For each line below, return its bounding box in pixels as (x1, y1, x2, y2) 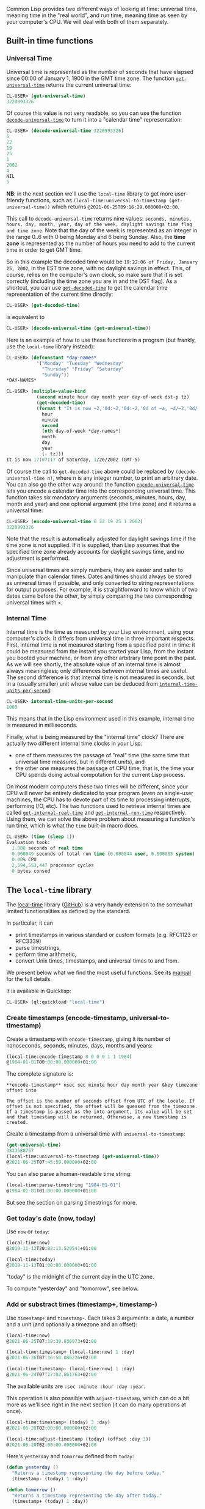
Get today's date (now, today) (6, 1214, 96, 1222)
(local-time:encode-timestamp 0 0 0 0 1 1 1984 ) (6, 1054, 132, 1060)
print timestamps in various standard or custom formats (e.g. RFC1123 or (15, 931, 198, 939)
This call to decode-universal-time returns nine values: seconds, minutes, (6, 215, 192, 222)
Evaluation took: (6, 840, 51, 846)
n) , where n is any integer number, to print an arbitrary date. (47, 474, 198, 482)
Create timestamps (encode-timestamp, (6, 1014, 128, 1023)
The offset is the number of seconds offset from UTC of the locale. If (6, 1098, 195, 1104)
